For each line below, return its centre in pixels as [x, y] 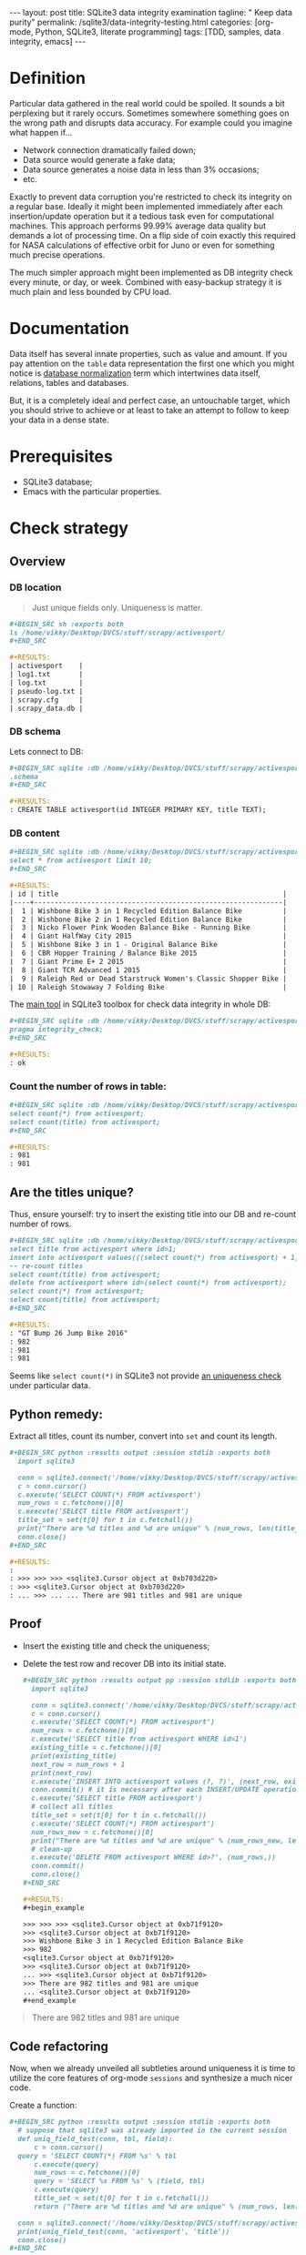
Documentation [70, 329]
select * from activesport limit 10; [81, 861]
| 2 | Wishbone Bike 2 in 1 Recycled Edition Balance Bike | [148, 919]
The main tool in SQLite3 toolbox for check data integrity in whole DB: [140, 1004]
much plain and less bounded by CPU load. [90, 291]
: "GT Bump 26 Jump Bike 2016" [69, 1333]
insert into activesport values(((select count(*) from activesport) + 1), [156, 1257]
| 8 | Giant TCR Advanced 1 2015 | [148, 970]
